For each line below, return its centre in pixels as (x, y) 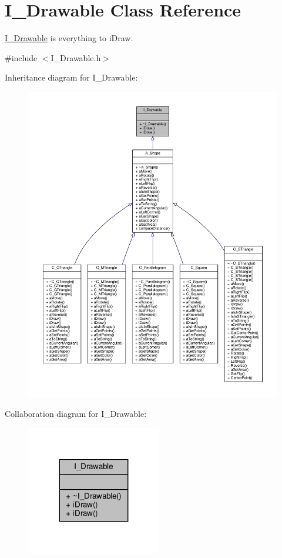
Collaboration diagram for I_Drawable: (76, 413)
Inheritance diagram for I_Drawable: (71, 77)
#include (21, 57)
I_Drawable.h (76, 57)
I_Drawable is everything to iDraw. (69, 38)
